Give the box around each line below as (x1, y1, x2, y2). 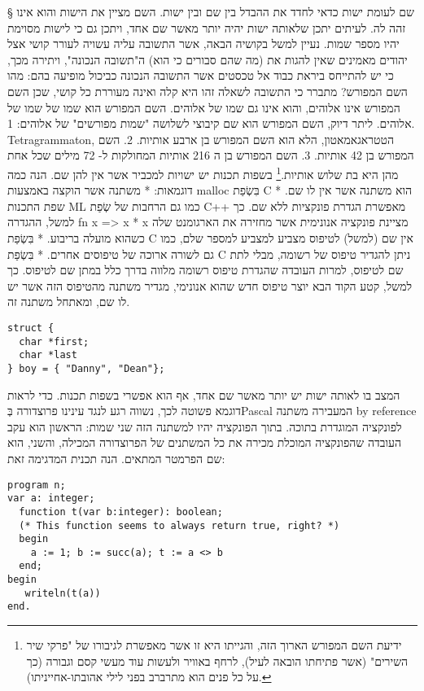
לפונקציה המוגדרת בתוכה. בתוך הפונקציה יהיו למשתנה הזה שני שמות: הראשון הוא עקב (7, 418, 402, 435)
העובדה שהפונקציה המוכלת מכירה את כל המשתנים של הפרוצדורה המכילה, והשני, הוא (7, 434, 402, 451)
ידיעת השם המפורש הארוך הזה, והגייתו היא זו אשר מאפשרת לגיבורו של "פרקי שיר (26, 636, 402, 654)
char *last (19, 349, 77, 361)
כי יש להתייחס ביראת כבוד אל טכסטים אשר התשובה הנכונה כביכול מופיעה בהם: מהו (7, 67, 394, 84)
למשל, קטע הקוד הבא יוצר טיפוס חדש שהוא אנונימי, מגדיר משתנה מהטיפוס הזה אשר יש (7, 277, 413, 294)
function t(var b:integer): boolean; (19, 505, 223, 518)
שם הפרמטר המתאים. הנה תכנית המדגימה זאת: (7, 449, 225, 466)
